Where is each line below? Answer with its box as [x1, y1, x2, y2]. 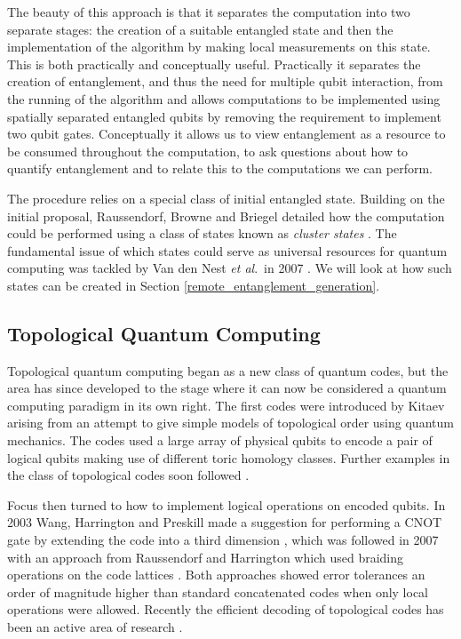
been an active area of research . [7, 618, 183, 636]
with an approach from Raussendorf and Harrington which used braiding [7, 547, 404, 566]
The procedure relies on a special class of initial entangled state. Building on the [7, 188, 445, 207]
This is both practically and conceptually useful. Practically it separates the [7, 54, 421, 73]
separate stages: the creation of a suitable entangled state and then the [7, 20, 393, 38]
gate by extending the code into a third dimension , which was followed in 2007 [7, 531, 439, 549]
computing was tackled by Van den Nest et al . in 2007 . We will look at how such [7, 259, 452, 277]
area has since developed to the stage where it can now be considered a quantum [7, 379, 447, 397]
